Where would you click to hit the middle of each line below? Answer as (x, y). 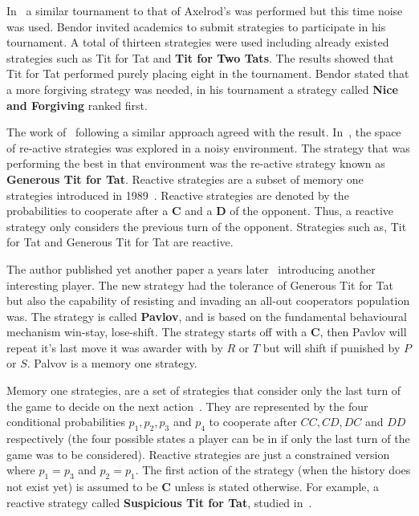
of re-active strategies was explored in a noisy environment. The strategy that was (208, 147)
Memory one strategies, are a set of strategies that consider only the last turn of (204, 390)
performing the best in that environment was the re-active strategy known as (196, 163)
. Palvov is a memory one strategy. (112, 363)
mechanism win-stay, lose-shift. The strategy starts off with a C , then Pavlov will (207, 332)
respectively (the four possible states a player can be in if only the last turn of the (208, 439)
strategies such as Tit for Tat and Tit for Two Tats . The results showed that (200, 57)
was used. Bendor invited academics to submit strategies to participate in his (196, 26)
